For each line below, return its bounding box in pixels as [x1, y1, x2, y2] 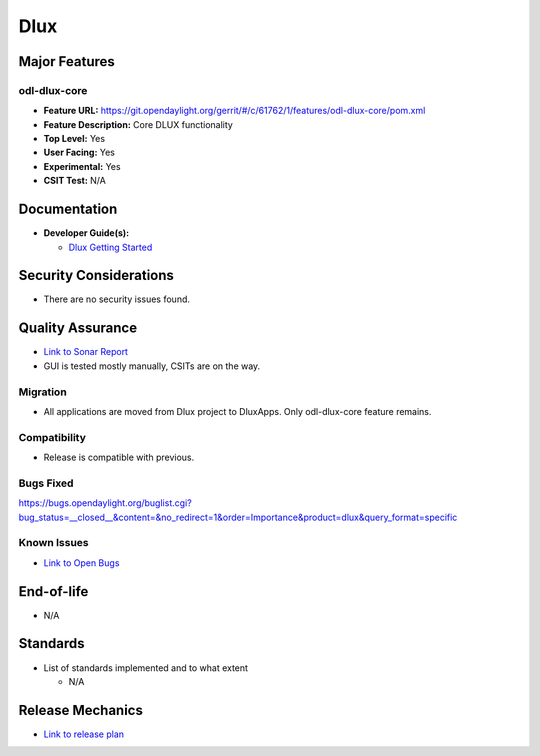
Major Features [18, 53, 115, 70]
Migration [18, 385, 67, 399]
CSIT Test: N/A [43, 175, 107, 187]
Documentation [18, 201, 118, 218]
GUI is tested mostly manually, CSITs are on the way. [43, 360, 261, 372]
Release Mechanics [18, 701, 144, 719]
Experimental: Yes [43, 160, 121, 172]
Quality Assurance [18, 320, 138, 337]
